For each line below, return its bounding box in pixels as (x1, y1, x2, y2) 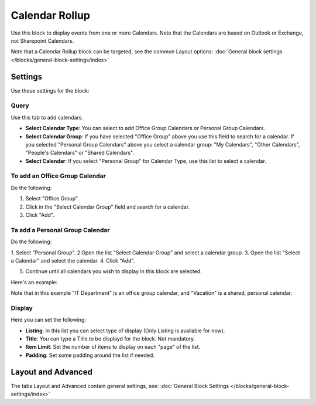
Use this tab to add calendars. (11, 114, 84, 121)
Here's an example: (11, 278, 58, 285)
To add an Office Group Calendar (11, 172, 107, 180)
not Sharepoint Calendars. (11, 37, 74, 44)
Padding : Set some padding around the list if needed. (25, 352, 155, 359)
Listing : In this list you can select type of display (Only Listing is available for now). (25, 327, 225, 334)
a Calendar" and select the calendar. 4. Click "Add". (11, 257, 135, 264)
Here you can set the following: (11, 316, 86, 324)
